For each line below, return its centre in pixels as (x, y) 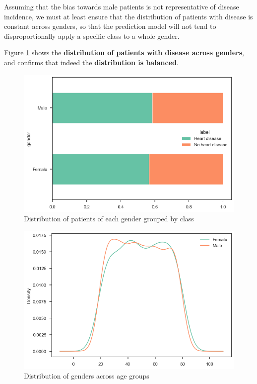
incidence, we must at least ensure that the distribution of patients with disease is (128, 16)
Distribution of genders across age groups (87, 376)
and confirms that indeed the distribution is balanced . (91, 62)
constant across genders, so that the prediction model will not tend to (110, 26)
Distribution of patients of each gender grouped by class (109, 219)
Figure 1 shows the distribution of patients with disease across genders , (124, 52)
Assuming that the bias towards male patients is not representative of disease (122, 6)
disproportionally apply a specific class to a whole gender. (92, 36)
